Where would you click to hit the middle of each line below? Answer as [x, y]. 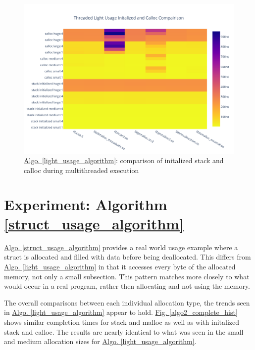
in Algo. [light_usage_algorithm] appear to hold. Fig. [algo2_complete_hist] [121, 312]
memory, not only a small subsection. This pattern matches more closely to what [127, 276]
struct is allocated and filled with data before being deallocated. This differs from [127, 257]
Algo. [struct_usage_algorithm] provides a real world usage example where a [121, 247]
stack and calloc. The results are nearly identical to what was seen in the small [124, 331]
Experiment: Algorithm [86, 204]
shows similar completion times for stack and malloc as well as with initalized [122, 322]
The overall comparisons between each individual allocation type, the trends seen [127, 302]
